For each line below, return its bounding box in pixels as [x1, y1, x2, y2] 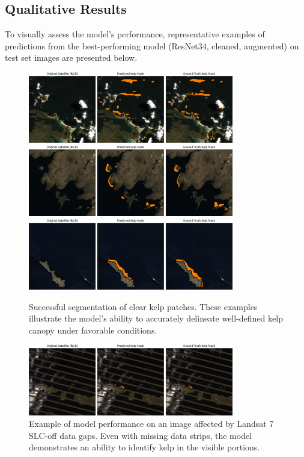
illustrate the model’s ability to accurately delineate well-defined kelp [29, 312, 283, 325]
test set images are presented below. [5, 51, 138, 64]
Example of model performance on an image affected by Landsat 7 [29, 417, 274, 430]
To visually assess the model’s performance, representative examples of [5, 28, 265, 40]
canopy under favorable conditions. [29, 323, 157, 336]
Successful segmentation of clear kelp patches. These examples [29, 300, 258, 312]
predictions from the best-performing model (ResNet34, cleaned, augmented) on [5, 39, 299, 52]
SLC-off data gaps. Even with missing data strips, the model [29, 429, 252, 441]
